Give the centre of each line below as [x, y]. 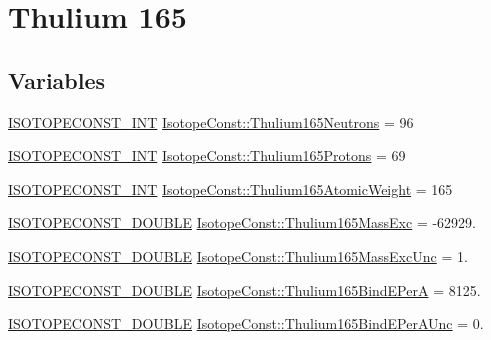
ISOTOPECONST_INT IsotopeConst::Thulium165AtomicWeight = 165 [230, 188]
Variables [57, 79]
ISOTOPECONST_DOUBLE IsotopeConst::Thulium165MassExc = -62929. [242, 222]
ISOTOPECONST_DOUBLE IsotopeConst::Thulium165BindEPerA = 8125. [244, 289]
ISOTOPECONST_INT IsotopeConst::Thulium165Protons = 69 [207, 155]
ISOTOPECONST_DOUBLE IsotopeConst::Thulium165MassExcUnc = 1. [238, 255]
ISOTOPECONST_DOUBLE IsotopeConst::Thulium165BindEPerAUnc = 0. [246, 323]
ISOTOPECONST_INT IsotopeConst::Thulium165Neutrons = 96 [211, 121]
